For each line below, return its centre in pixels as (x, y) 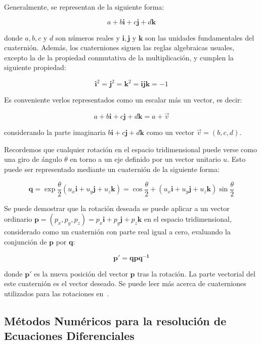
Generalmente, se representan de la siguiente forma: (84, 7)
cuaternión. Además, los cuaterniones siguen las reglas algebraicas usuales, (119, 47)
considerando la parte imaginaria (55, 132)
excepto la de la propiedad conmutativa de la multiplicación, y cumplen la (119, 57)
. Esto (236, 159)
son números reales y (88, 37)
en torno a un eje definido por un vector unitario (145, 159)
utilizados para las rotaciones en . (57, 293)
